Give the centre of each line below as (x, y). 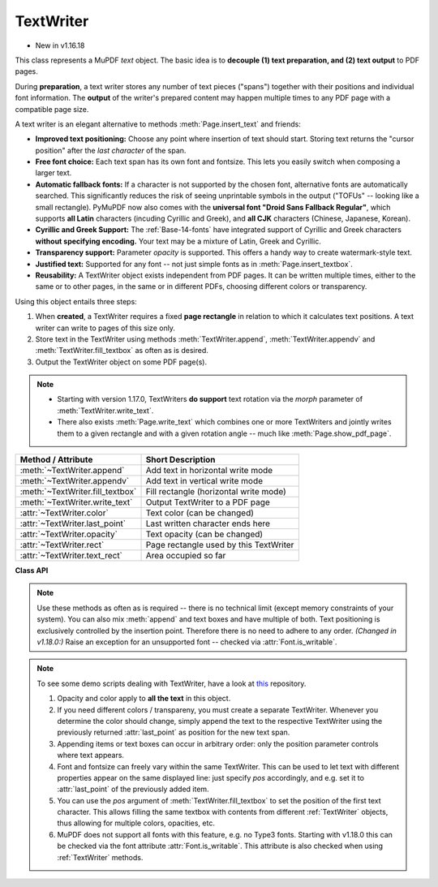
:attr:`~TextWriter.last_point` (73, 523)
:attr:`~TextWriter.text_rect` (71, 556)
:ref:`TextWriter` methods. (100, 857)
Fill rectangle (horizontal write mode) (216, 492)
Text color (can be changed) (200, 513)
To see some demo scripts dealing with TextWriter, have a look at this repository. (172, 683)
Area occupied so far (186, 556)
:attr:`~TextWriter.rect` (62, 545)
